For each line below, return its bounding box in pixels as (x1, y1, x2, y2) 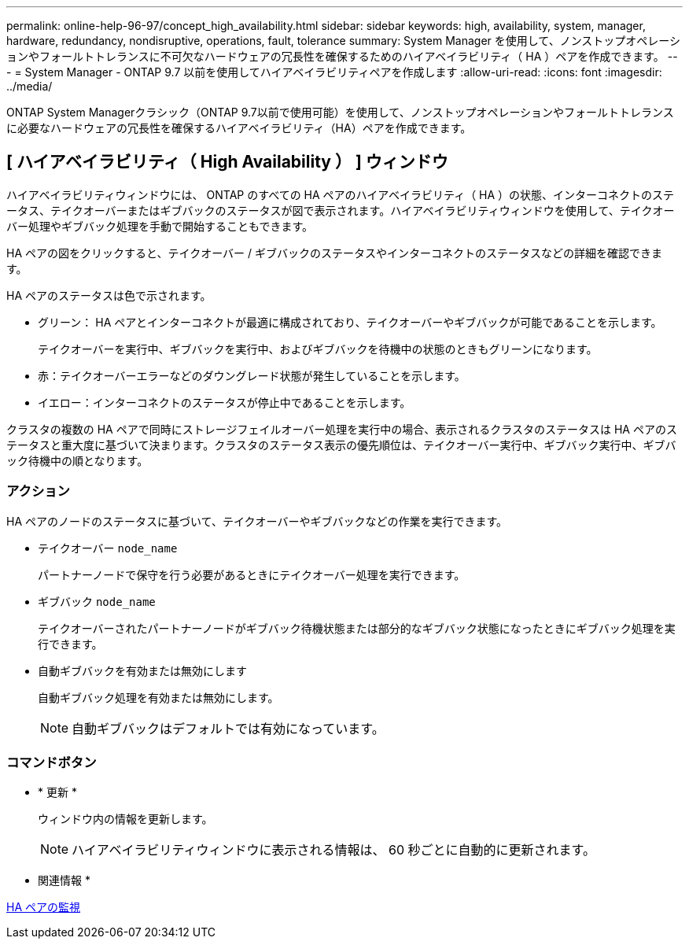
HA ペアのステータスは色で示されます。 (6, 288, 212, 302)
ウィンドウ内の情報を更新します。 (38, 812, 213, 826)
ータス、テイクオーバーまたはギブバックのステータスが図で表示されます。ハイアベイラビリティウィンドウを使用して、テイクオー (6, 203, 675, 217)
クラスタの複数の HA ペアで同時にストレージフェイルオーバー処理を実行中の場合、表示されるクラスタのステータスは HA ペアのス (6, 422, 677, 436)
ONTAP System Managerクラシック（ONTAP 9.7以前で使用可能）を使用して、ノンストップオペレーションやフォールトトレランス (6, 105, 674, 119)
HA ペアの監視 (6, 900, 81, 914)
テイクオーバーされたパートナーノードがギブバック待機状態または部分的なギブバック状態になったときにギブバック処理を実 (38, 621, 676, 635)
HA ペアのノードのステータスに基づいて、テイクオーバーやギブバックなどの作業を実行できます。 (6, 514, 508, 528)
